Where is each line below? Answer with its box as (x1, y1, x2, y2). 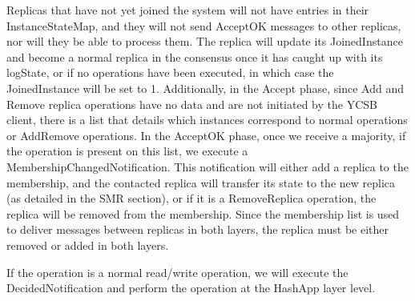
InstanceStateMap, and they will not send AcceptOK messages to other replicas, (6, 17, 401, 34)
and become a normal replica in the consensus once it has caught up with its (6, 48, 383, 65)
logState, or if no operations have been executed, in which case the (6, 64, 334, 81)
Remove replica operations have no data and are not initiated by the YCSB (6, 95, 377, 112)
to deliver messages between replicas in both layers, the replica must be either (6, 221, 389, 238)
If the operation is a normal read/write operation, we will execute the (6, 263, 349, 280)
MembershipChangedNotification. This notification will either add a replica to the (6, 158, 409, 175)
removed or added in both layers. (6, 236, 169, 253)
